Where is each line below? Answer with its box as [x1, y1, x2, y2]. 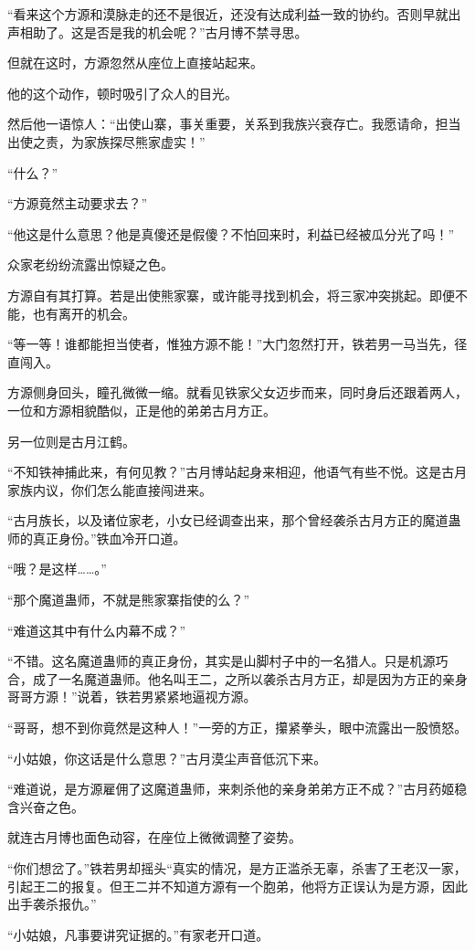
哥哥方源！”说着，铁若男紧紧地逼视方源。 [7, 687, 257, 706]
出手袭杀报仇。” [7, 894, 97, 913]
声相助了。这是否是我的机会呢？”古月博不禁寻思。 [7, 22, 308, 41]
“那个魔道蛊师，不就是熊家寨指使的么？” [7, 590, 250, 609]
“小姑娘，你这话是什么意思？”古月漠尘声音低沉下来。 [7, 748, 327, 767]
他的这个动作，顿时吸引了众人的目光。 [7, 83, 237, 102]
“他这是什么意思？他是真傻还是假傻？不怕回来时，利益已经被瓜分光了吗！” [7, 224, 455, 243]
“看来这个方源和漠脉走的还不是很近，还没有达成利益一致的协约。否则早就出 [7, 5, 461, 23]
